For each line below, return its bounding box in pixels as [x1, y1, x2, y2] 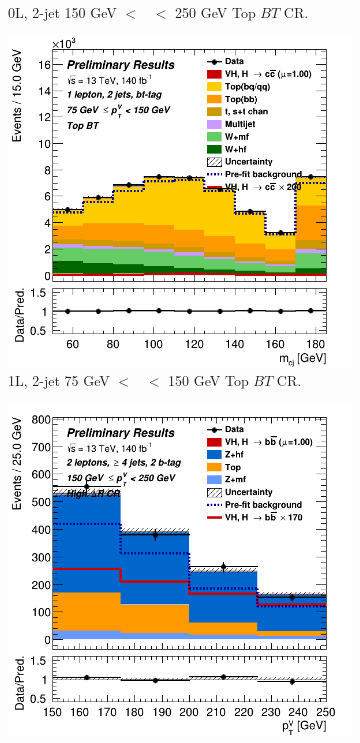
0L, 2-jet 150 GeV [8, 2, 117, 22]
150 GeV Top [168, 370, 249, 391]
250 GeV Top [175, 2, 256, 22]
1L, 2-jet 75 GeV [8, 370, 110, 391]
